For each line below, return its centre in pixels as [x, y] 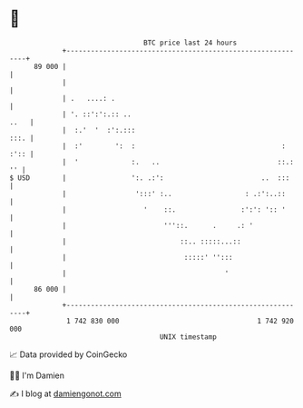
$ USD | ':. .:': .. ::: [150, 178]
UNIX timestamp [188, 337]
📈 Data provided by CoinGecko [68, 354]
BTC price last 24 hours [191, 43]
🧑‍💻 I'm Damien [37, 375]
